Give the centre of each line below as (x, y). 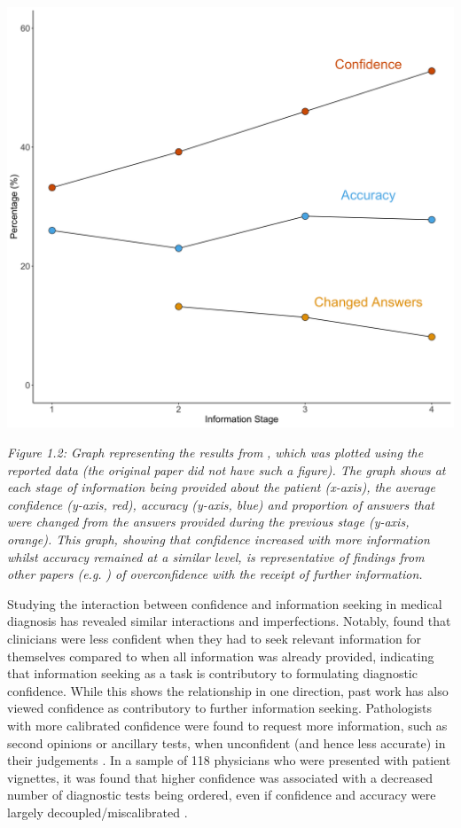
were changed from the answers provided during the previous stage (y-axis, (208, 522)
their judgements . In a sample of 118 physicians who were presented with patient (229, 760)
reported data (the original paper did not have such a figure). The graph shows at (227, 469)
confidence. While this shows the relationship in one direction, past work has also (228, 690)
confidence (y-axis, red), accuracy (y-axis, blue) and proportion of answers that (221, 504)
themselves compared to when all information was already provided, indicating (221, 656)
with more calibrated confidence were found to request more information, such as (227, 725)
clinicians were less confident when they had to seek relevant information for (215, 638)
